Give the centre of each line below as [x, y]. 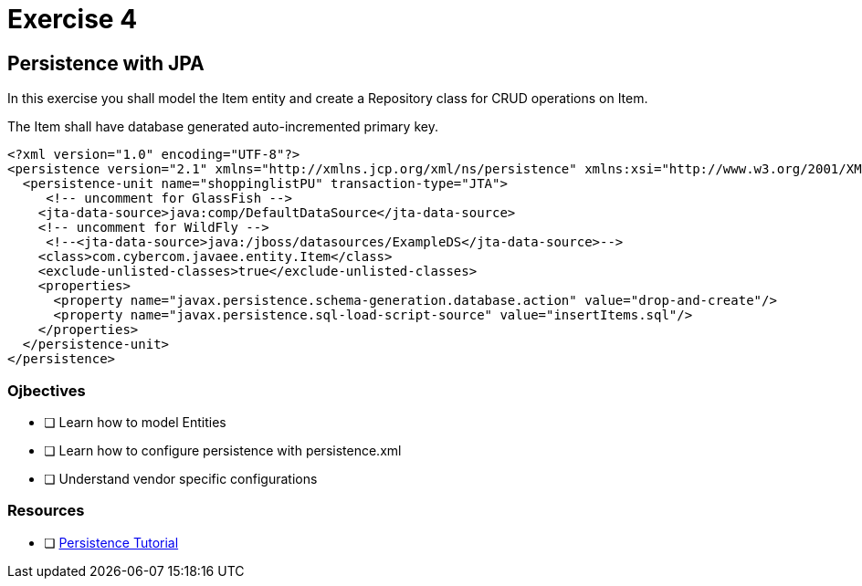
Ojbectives [47, 390]
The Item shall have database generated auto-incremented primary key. [223, 127]
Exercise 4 [73, 19]
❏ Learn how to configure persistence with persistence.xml [223, 450]
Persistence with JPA [106, 63]
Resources [46, 511]
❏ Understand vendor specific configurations [181, 478]
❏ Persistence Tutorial [111, 542]
